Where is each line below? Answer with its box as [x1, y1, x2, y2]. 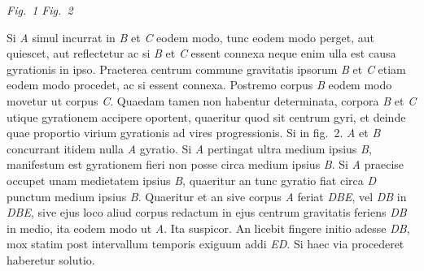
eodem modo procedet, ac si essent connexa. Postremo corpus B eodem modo [7, 76, 392, 93]
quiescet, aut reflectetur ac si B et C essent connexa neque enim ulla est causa [7, 45, 396, 62]
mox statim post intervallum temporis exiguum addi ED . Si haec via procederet [7, 235, 404, 252]
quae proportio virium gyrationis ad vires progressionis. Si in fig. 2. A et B [7, 124, 381, 141]
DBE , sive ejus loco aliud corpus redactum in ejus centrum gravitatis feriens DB [7, 204, 407, 221]
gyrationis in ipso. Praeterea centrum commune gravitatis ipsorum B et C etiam [7, 60, 406, 77]
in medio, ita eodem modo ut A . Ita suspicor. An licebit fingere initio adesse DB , [7, 219, 410, 236]
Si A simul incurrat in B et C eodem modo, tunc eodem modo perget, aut [7, 28, 375, 45]
